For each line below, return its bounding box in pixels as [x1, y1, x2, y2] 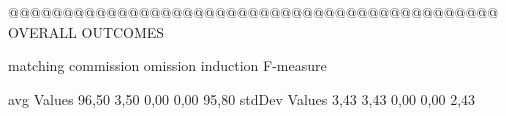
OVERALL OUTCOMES [8, 21, 165, 42]
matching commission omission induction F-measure [8, 55, 327, 76]
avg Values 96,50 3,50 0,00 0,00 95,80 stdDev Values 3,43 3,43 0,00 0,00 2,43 [8, 88, 476, 109]
